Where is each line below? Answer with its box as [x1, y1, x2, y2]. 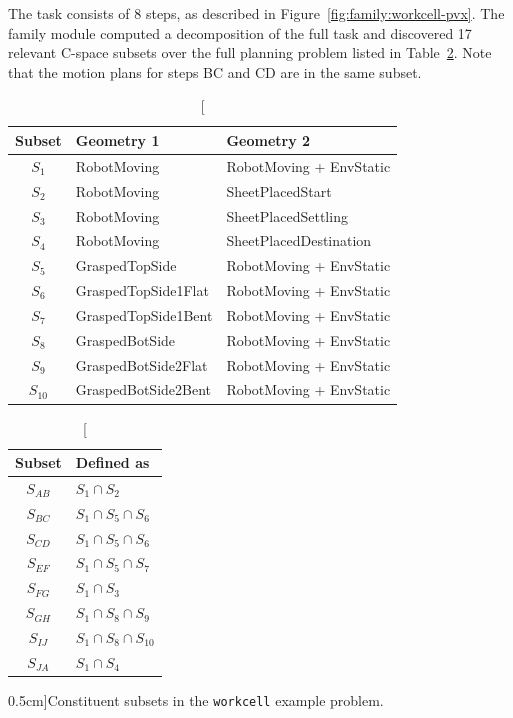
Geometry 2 [226, 129, 311, 150]
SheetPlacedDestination [226, 230, 372, 251]
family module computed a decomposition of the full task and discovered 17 [8, 22, 472, 43]
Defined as [75, 452, 150, 473]
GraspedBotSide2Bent [75, 379, 212, 400]
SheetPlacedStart [226, 180, 332, 201]
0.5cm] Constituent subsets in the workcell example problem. [8, 689, 384, 710]
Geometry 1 [75, 129, 160, 150]
